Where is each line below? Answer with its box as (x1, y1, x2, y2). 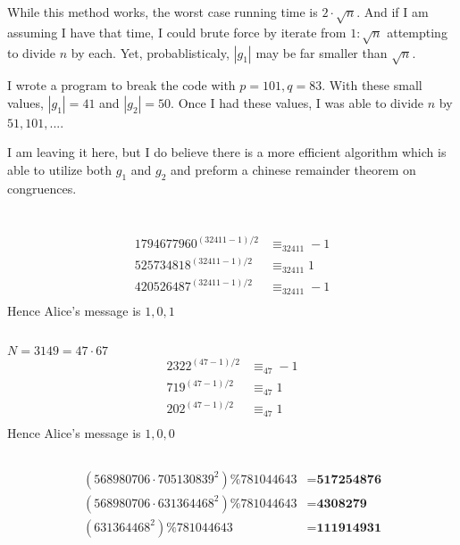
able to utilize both (7, 161, 113, 179)
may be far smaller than (255, 43, 388, 62)
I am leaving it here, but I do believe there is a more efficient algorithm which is (7, 143, 447, 161)
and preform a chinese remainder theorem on (171, 161, 416, 179)
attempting (387, 22, 447, 41)
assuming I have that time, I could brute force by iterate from (7, 22, 347, 41)
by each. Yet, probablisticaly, (71, 43, 230, 62)
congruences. (7, 178, 77, 197)
